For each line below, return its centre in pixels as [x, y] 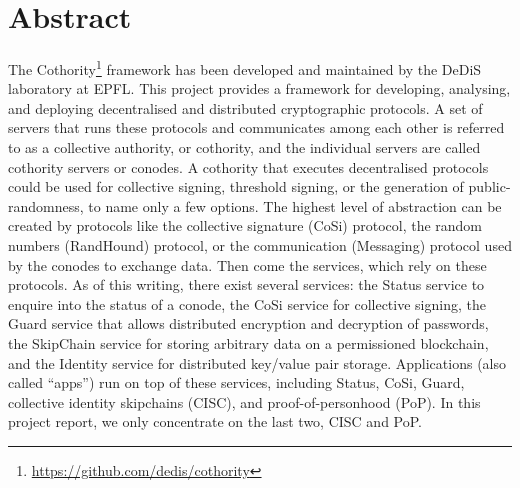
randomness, [46, 205]
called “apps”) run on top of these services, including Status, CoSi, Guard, [236, 382]
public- [489, 186]
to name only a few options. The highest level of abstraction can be [295, 205]
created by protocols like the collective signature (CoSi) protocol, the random [245, 225]
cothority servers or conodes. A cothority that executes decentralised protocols [248, 166]
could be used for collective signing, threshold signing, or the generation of [236, 186]
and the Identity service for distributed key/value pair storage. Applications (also [257, 362]
